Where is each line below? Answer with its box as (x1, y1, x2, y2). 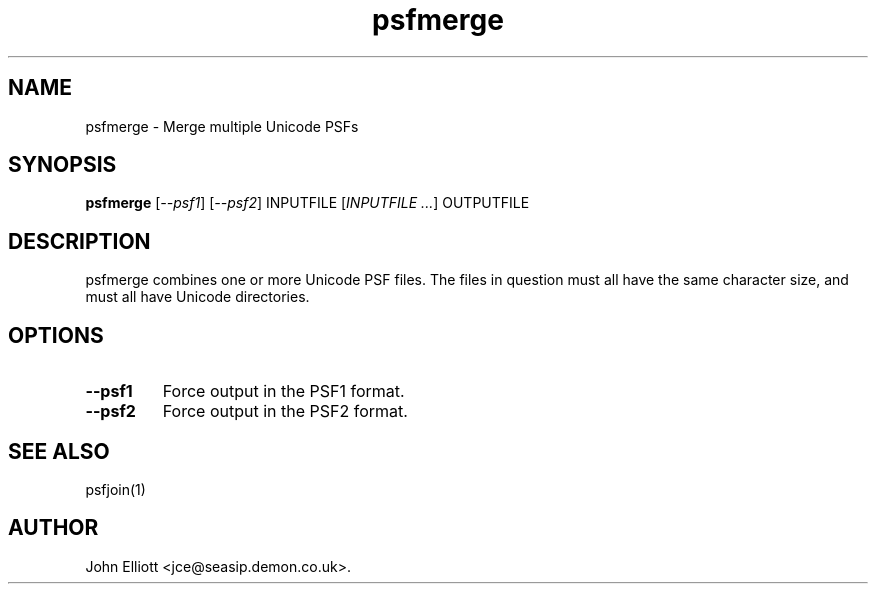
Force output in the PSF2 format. (162, 401, 408, 422)
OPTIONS (8, 322, 104, 348)
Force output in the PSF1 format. (162, 381, 405, 402)
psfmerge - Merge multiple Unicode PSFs (85, 117, 359, 135)
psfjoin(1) (85, 480, 146, 498)
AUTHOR (8, 515, 99, 541)
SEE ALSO (8, 438, 110, 464)
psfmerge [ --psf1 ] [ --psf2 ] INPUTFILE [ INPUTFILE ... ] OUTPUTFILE (85, 194, 530, 212)
